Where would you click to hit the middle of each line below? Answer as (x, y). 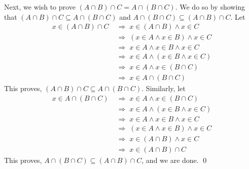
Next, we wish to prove (40, 7)
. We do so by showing (210, 7)
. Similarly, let (164, 88)
